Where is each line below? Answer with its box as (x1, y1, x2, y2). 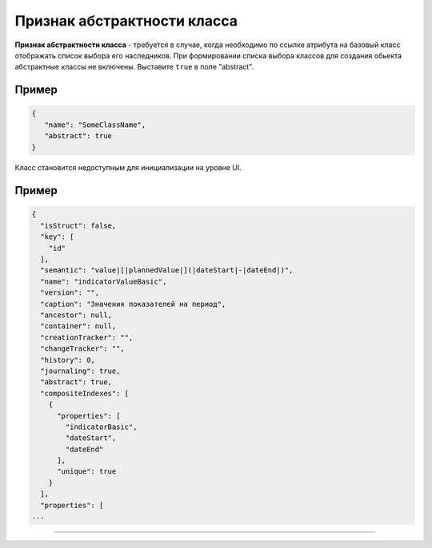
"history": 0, (40, 355, 96, 364)
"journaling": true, (40, 366, 121, 375)
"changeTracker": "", (40, 344, 126, 353)
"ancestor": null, (40, 311, 112, 320)
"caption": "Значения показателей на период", (40, 300, 226, 308)
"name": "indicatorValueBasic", (40, 276, 167, 286)
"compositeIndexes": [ (40, 388, 130, 398)
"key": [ (40, 232, 74, 241)
